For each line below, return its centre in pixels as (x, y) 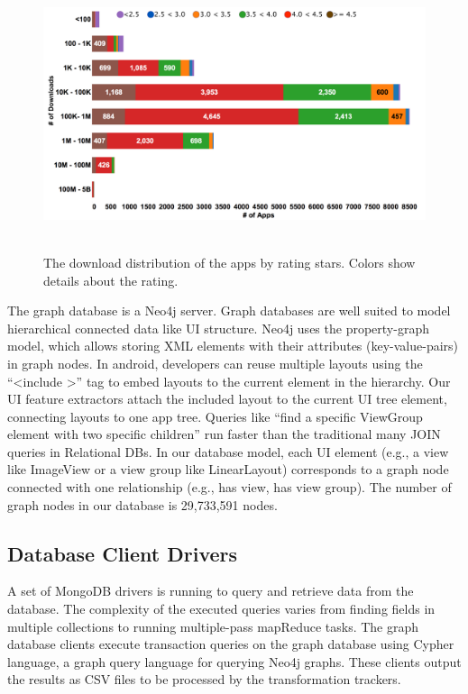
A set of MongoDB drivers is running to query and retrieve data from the (211, 591)
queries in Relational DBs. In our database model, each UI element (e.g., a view (228, 451)
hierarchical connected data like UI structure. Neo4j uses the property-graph (218, 328)
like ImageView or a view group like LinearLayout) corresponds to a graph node (228, 469)
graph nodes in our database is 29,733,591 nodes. (142, 504)
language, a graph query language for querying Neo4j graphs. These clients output (234, 661)
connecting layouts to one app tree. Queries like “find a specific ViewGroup (215, 416)
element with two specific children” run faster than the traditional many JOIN (224, 434)
